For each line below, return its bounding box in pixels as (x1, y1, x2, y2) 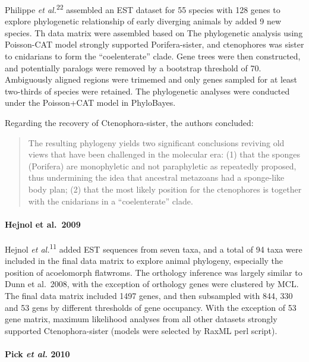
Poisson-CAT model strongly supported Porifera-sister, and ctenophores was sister (5, 38, 304, 51)
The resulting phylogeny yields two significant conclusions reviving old (28, 136, 285, 149)
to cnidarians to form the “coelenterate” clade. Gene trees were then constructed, (5, 50, 301, 62)
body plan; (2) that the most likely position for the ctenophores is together (28, 182, 302, 195)
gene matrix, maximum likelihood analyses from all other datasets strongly (5, 313, 278, 325)
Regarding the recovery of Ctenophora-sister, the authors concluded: (5, 117, 254, 128)
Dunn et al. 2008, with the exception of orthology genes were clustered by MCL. (5, 278, 299, 290)
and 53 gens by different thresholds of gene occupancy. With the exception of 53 (5, 301, 297, 313)
